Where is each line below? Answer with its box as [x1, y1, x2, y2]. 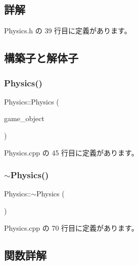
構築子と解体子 [4, 50, 78, 66]
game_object [4, 113, 44, 124]
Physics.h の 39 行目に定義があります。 [4, 25, 131, 36]
